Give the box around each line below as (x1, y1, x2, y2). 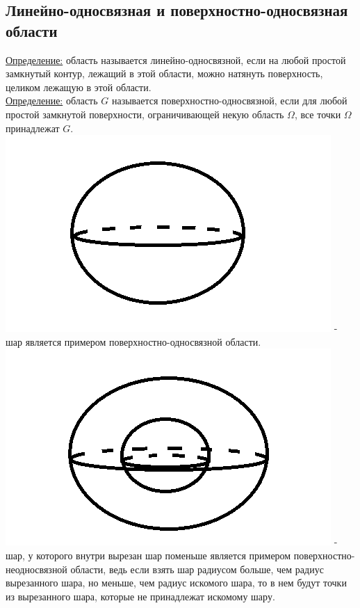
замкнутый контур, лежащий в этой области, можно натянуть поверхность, (6, 66, 323, 81)
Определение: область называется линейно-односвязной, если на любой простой (6, 52, 346, 67)
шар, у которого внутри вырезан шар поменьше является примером (6, 547, 291, 562)
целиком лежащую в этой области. (6, 79, 152, 94)
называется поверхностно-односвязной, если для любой (111, 93, 347, 108)
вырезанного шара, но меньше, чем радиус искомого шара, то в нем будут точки (6, 575, 347, 590)
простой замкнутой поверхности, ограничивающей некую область (6, 106, 284, 121)
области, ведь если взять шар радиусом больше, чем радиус (70, 561, 324, 576)
